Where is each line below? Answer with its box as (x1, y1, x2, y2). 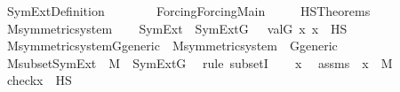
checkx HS (6, 71, 72, 89)
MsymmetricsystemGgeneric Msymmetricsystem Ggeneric (6, 36, 338, 55)
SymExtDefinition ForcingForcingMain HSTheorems (6, 2, 371, 19)
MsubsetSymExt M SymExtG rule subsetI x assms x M (6, 53, 393, 72)
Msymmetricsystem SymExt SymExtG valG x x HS (6, 19, 348, 37)
